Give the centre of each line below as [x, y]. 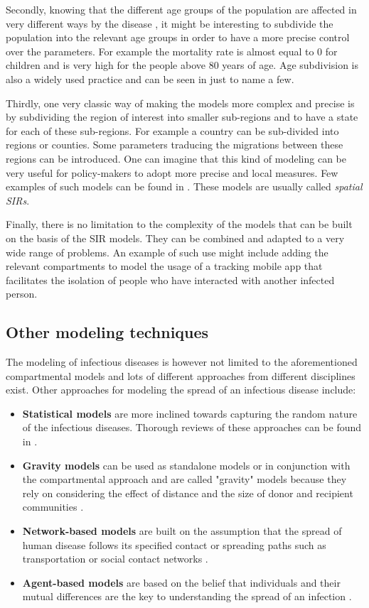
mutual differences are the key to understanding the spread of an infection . [187, 596]
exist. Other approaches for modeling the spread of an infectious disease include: [181, 390]
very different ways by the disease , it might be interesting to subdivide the [170, 23]
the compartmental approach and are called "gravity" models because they [184, 479]
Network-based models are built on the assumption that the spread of [182, 531]
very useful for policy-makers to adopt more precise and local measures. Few [172, 172]
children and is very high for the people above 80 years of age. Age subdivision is [182, 65]
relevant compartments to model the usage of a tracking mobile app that [164, 266]
